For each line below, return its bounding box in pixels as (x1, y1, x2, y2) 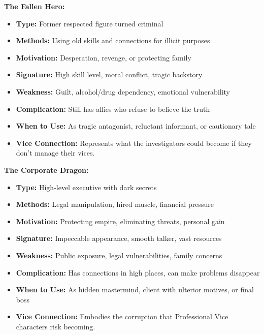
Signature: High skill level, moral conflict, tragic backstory (16, 69, 203, 80)
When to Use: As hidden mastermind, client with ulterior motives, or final (16, 284, 254, 295)
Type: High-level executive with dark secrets (16, 181, 157, 192)
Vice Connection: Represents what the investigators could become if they (16, 137, 252, 148)
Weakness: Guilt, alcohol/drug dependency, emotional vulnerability (16, 86, 230, 97)
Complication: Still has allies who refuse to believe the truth (16, 103, 210, 114)
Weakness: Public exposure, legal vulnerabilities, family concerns (16, 250, 222, 260)
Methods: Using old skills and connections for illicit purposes (16, 35, 210, 46)
